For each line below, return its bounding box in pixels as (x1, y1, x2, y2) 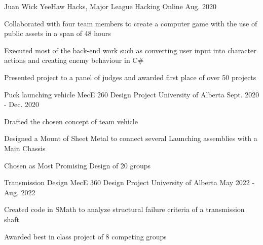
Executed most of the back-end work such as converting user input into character (4, 45, 256, 55)
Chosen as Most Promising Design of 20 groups (4, 160, 151, 170)
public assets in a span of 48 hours (4, 28, 111, 39)
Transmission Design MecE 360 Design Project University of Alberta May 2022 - (4, 177, 255, 188)
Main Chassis (4, 143, 46, 153)
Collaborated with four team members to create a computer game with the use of (4, 18, 257, 28)
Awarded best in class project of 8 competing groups (4, 231, 167, 241)
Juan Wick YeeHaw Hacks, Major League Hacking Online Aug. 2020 (4, 1, 216, 11)
